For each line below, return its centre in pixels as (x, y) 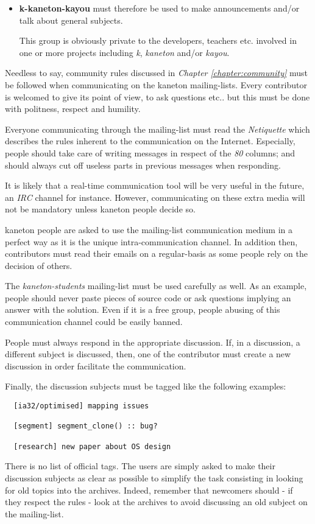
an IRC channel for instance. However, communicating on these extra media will (155, 197)
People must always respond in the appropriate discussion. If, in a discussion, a (153, 342)
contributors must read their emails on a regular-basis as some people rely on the (156, 253)
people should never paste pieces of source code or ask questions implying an (148, 297)
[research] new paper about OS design (92, 446)
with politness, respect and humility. (73, 109)
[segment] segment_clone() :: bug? (86, 426)
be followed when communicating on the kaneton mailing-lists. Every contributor (156, 84)
